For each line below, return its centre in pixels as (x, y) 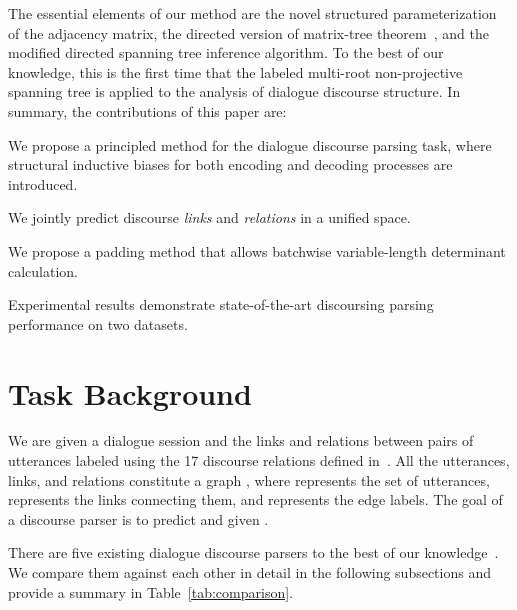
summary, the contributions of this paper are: (147, 110)
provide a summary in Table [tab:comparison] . (150, 591)
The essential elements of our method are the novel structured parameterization (252, 13)
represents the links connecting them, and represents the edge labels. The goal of (255, 499)
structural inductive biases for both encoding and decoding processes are (230, 164)
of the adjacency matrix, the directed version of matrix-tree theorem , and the (248, 32)
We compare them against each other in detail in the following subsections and (249, 572)
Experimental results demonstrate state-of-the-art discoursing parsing (221, 304)
